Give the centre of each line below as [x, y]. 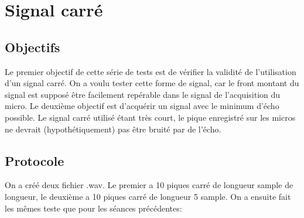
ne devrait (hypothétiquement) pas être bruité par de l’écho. [113, 129]
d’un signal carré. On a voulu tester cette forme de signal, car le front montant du [152, 83]
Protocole [35, 160]
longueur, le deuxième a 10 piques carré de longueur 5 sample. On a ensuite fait [148, 196]
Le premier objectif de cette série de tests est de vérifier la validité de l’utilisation [151, 71]
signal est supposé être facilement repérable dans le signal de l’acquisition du [143, 94]
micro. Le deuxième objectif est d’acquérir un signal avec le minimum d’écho [142, 106]
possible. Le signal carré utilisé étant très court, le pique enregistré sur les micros [150, 117]
